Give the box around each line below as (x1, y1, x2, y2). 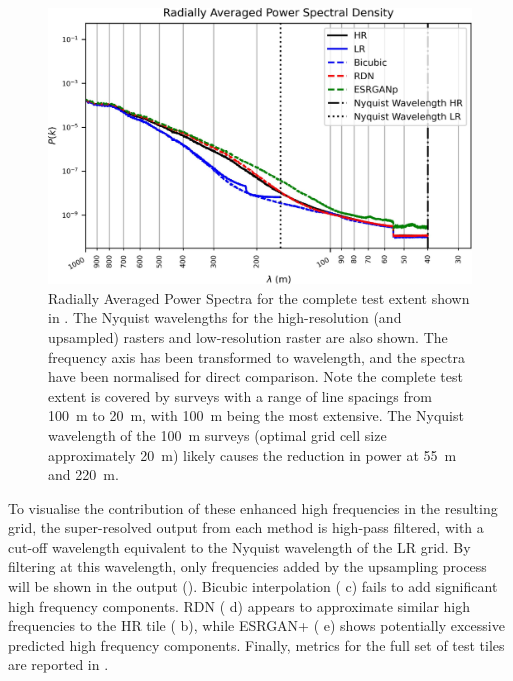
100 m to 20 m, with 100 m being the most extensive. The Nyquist (48, 405, 464, 426)
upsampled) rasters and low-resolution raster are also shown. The (48, 326, 448, 347)
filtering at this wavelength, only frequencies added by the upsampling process (8, 556, 487, 577)
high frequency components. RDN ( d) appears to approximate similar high (8, 595, 471, 616)
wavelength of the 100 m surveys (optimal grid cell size (48, 424, 387, 445)
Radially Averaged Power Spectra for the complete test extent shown (48, 287, 470, 308)
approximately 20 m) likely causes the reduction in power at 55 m (48, 444, 457, 465)
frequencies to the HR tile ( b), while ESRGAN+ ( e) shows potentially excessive (8, 615, 505, 636)
